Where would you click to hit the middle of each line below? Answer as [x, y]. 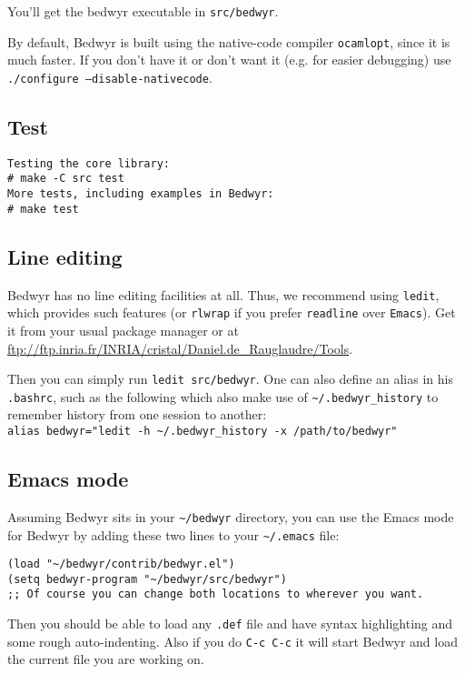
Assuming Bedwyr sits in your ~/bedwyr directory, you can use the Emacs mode [231, 516]
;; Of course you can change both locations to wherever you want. [216, 594]
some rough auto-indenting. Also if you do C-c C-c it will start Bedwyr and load [232, 641]
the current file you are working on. [106, 659]
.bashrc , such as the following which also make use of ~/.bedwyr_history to [223, 396]
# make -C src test [66, 179]
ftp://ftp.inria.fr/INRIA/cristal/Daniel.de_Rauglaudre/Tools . [180, 348]
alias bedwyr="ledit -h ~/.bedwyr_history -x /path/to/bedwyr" [203, 431]
